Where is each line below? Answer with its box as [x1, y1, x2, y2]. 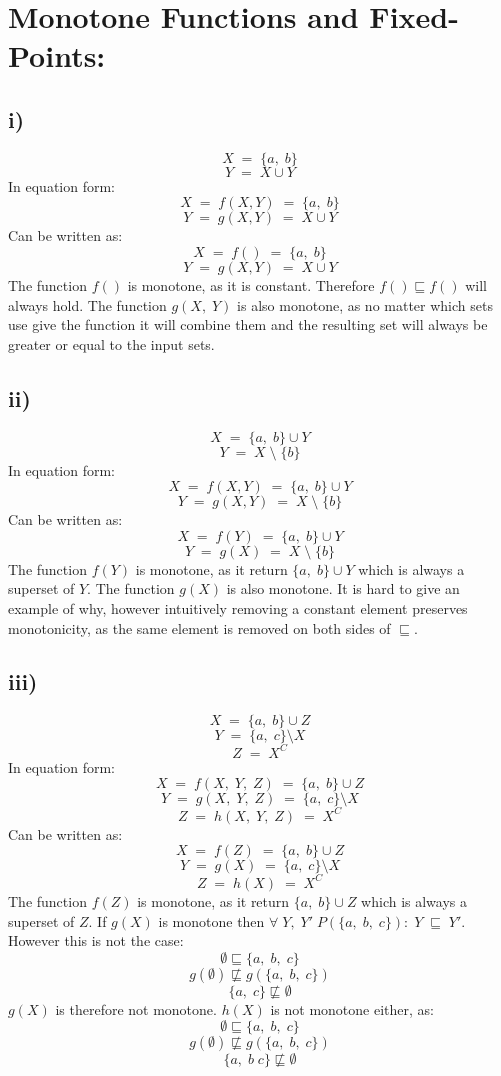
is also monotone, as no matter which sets [237, 294, 493, 315]
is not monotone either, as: [270, 998, 434, 1019]
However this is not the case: [8, 930, 184, 951]
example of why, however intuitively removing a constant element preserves [8, 597, 468, 618]
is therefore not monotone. [55, 998, 217, 1019]
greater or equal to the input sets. [8, 333, 215, 354]
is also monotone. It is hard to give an [226, 578, 460, 599]
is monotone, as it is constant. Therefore [127, 274, 375, 295]
